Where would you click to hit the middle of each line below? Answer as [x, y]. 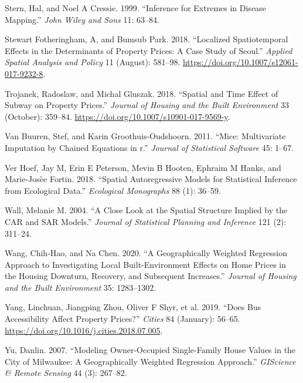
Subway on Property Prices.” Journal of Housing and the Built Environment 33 [147, 105]
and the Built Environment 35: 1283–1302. [81, 287]
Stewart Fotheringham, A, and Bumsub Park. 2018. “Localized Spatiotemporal [147, 39]
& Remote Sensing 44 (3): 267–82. [66, 373]
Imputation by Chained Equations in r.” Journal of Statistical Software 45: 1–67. [149, 147]
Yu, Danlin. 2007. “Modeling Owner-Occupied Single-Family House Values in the [150, 350]
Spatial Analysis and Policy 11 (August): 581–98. [93, 62]
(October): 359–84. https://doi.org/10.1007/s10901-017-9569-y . [118, 116]
